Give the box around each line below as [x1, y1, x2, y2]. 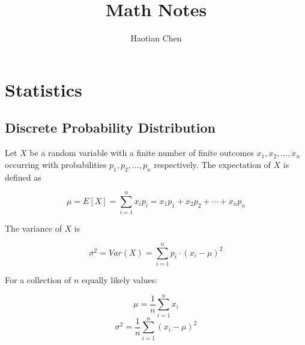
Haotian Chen [130, 32, 182, 44]
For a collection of [5, 273, 71, 286]
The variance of [5, 222, 62, 235]
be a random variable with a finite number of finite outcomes [29, 146, 254, 159]
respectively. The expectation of [154, 158, 271, 170]
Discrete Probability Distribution [5, 118, 216, 137]
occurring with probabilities [5, 158, 107, 170]
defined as [5, 170, 41, 183]
